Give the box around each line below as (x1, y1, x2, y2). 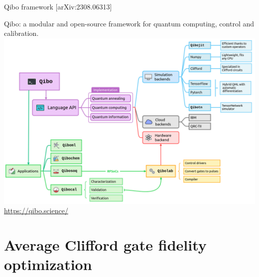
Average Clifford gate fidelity (4, 234, 207, 255)
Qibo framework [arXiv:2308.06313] (4, 1, 112, 11)
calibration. (4, 28, 39, 38)
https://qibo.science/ (4, 205, 68, 216)
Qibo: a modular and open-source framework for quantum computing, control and (4, 18, 255, 28)
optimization (4, 254, 92, 275)
